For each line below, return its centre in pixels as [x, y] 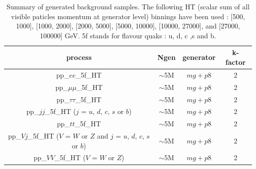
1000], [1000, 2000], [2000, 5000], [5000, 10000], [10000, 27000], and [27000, [128, 26]
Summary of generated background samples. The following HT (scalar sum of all [128, 6]
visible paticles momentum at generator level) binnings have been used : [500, [128, 16]
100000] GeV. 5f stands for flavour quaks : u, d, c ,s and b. [128, 35]
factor [236, 62]
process [79, 57]
